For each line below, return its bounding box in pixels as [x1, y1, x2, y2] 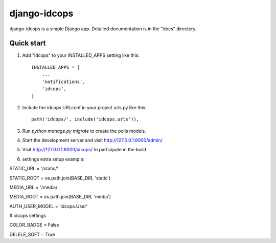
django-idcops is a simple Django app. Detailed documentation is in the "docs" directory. [9, 26, 197, 32]
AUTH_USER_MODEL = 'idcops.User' [9, 203, 88, 209]
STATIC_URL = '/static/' [9, 166, 59, 172]
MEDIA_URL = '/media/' [9, 184, 59, 190]
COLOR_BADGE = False [9, 222, 59, 228]
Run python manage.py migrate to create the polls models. [22, 128, 146, 134]
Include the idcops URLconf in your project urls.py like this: [22, 104, 147, 110]
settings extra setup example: [22, 156, 85, 162]
